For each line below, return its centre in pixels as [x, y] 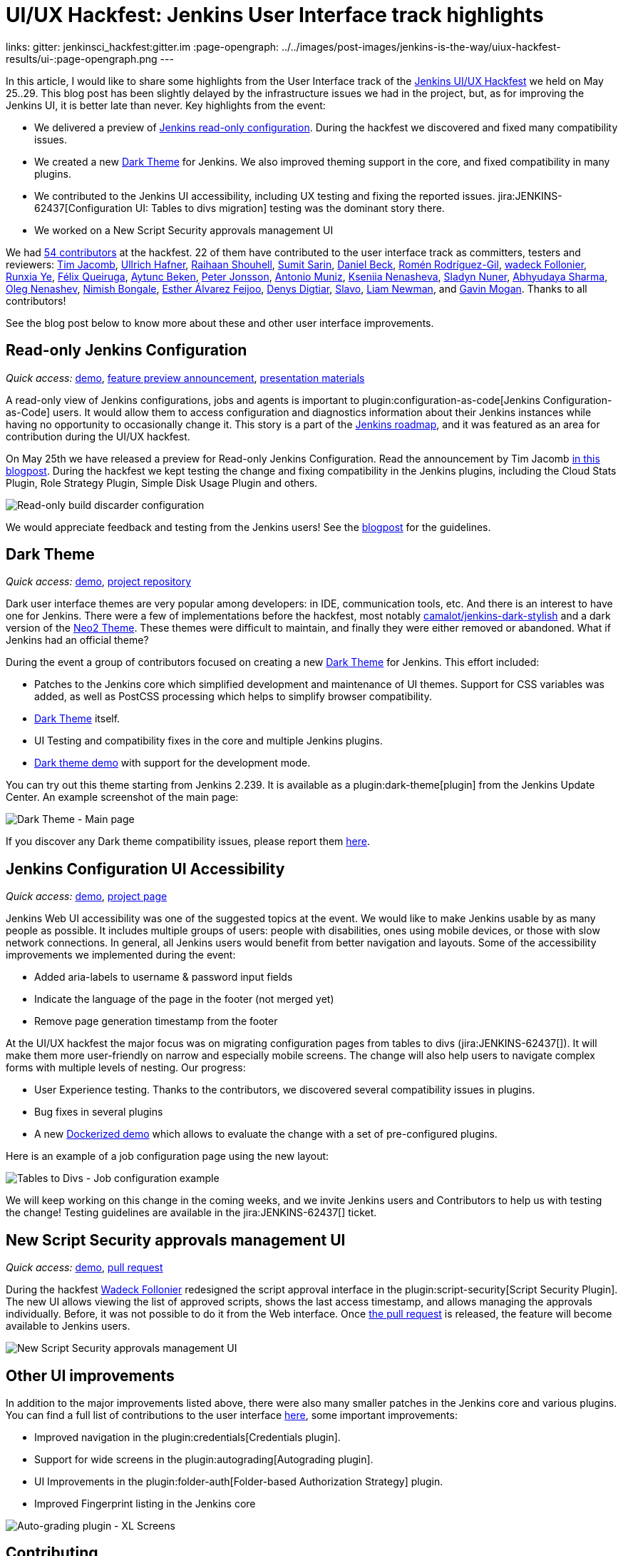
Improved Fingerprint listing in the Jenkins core [145, 1503]
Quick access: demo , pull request [84, 1268]
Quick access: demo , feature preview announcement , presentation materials [185, 378]
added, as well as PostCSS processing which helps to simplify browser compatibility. [233, 697]
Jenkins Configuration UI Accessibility [145, 869]
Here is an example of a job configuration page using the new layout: [168, 1156]
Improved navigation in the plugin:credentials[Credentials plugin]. [187, 1437]
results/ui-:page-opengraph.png [82, 59]
